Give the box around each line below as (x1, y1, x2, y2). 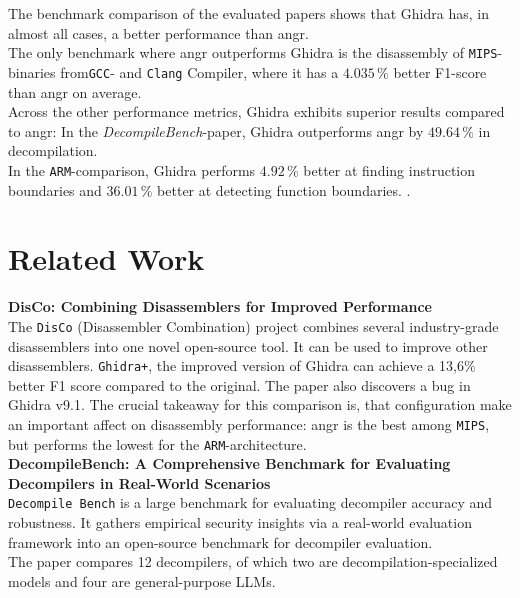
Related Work (8, 238, 205, 279)
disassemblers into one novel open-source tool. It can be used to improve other (8, 335, 488, 356)
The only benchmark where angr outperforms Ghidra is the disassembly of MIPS (8, 42, 498, 63)
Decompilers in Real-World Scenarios (8, 472, 271, 493)
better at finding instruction (303, 159, 476, 180)
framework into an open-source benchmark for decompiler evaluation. (8, 531, 433, 552)
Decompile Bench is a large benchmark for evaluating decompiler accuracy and (8, 492, 493, 513)
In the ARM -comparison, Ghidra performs (8, 159, 256, 180)
